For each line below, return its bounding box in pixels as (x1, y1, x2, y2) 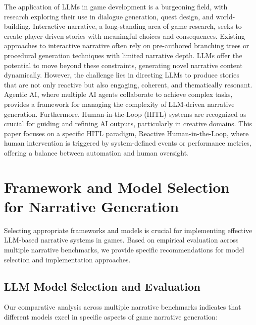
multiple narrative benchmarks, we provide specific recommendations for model (4, 244, 245, 254)
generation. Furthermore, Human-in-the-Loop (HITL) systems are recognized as (4, 108, 247, 119)
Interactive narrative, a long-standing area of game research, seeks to (33, 21, 242, 31)
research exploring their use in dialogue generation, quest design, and (4, 11, 214, 21)
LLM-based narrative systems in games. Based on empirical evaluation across (4, 235, 239, 245)
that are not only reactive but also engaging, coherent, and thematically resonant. (4, 79, 253, 89)
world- (215, 11, 235, 21)
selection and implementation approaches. (4, 254, 131, 264)
